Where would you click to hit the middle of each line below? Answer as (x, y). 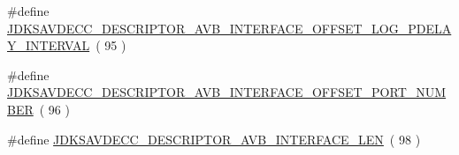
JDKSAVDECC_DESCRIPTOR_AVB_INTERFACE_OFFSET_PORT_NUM (227, 92)
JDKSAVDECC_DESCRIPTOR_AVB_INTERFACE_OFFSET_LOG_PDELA (229, 28)
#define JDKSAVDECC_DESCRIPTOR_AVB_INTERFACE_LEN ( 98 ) (214, 139)
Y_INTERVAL (49, 45)
